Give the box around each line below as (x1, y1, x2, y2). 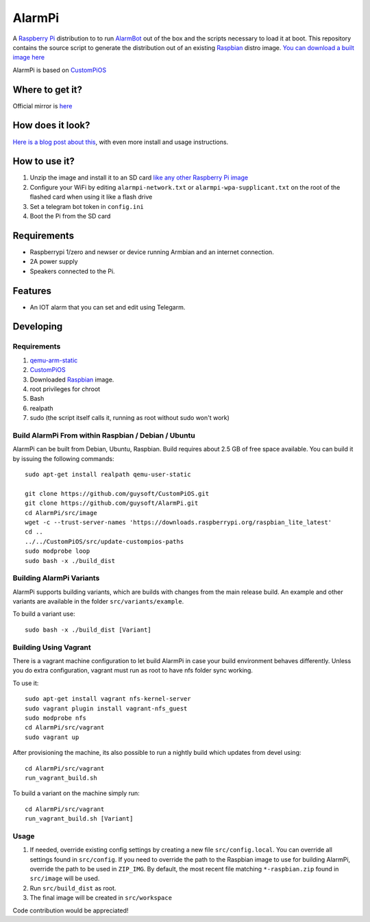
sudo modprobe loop (25, 547, 90, 555)
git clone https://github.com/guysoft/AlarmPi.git (25, 499, 199, 507)
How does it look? (12, 120, 90, 132)
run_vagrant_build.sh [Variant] (25, 815, 134, 823)
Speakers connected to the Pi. (29, 267, 116, 275)
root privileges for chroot (29, 384, 101, 393)
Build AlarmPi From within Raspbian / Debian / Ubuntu (12, 430, 195, 440)
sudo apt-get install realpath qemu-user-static (25, 471, 191, 479)
